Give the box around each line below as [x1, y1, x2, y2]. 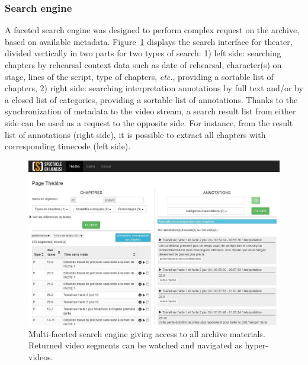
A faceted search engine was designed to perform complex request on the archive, [5, 24, 300, 36]
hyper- [245, 339, 268, 351]
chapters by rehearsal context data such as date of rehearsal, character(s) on [5, 59, 282, 71]
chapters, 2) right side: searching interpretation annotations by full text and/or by [5, 82, 303, 94]
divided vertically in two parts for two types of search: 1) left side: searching [5, 47, 281, 59]
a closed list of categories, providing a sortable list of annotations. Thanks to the [5, 93, 298, 105]
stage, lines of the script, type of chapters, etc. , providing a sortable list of [5, 70, 274, 82]
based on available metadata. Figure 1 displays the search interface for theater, [5, 35, 293, 47]
